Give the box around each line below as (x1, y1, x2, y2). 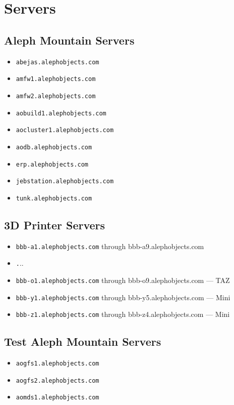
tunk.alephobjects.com (16, 194, 92, 202)
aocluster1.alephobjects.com (16, 127, 114, 134)
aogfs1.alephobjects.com (16, 360, 99, 368)
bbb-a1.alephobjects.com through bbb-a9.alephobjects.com (16, 240, 204, 251)
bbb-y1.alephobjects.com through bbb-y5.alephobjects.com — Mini (16, 292, 230, 302)
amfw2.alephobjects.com (16, 92, 96, 100)
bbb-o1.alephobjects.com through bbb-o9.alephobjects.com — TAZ (16, 275, 230, 285)
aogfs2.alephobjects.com (16, 377, 99, 384)
